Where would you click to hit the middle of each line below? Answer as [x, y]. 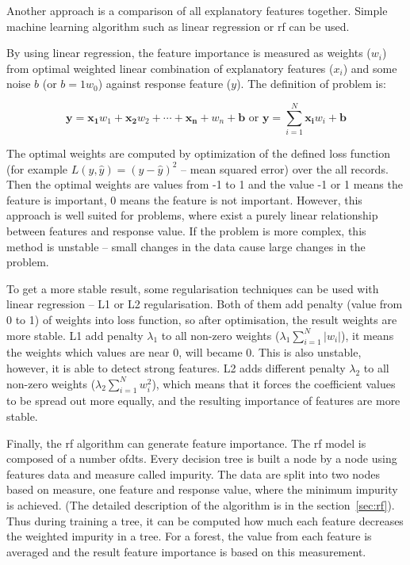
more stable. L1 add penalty [75, 335]
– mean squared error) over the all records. [285, 168]
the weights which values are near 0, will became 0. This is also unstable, [184, 352]
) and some [370, 68]
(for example [37, 168]
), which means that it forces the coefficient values [274, 383]
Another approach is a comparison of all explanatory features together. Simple [197, 10]
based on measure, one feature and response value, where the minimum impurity [202, 489]
